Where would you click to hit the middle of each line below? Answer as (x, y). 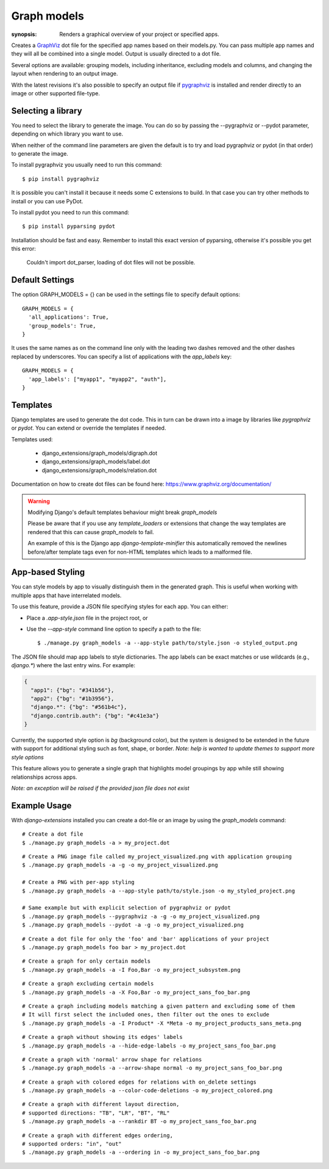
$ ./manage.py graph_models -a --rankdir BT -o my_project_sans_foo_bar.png (140, 1121)
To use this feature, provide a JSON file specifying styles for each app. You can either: (120, 607)
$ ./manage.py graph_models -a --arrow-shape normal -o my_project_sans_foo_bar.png (152, 1068)
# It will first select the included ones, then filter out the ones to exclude (146, 1015)
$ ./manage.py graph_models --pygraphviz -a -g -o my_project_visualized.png (141, 916)
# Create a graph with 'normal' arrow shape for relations (112, 1059)
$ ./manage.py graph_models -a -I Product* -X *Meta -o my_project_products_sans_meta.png (162, 1023)
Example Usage (41, 805)
